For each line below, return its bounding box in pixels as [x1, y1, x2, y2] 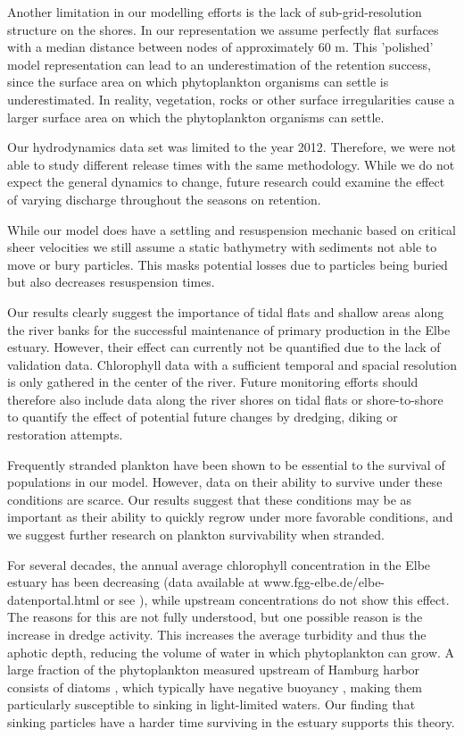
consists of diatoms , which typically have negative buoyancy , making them [7, 677, 423, 696]
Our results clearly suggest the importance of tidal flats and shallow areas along [7, 302, 444, 321]
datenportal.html [7, 590, 100, 608]
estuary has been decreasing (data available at [7, 573, 260, 591]
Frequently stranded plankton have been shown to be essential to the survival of [7, 455, 445, 473]
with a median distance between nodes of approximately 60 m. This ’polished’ [7, 38, 434, 56]
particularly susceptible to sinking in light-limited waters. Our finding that [7, 695, 416, 714]
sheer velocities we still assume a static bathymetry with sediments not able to [7, 238, 437, 256]
